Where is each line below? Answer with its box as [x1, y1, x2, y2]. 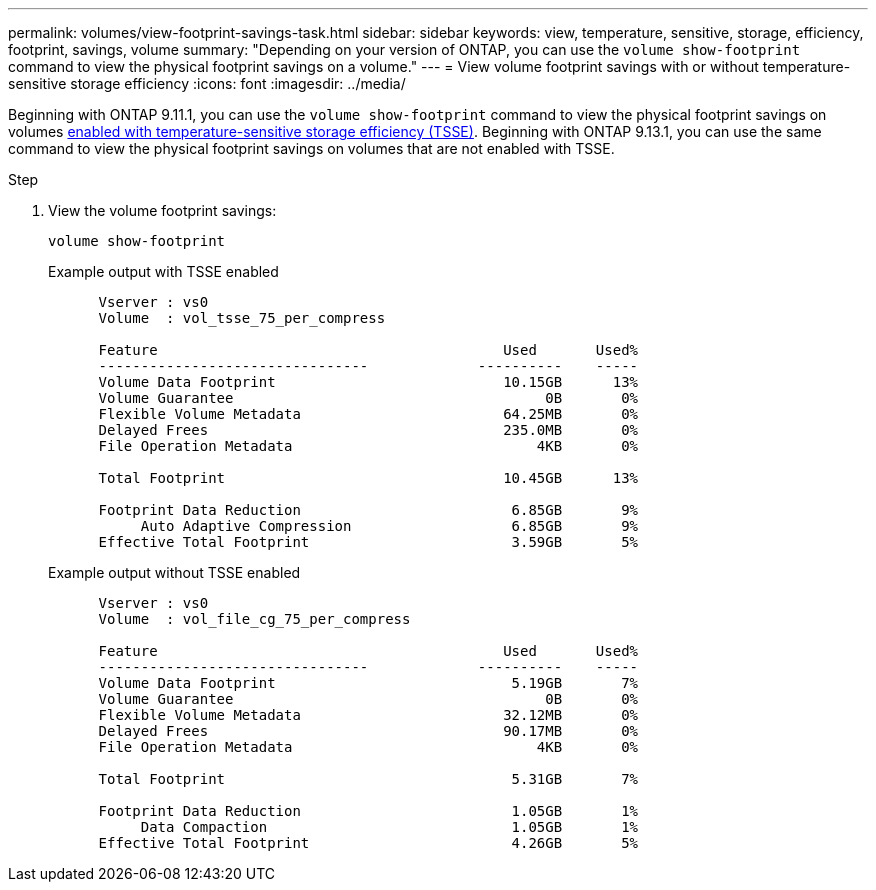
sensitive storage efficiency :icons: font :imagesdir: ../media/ [8, 75, 406, 92]
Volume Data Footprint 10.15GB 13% [98, 374, 639, 390]
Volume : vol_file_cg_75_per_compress [98, 611, 411, 627]
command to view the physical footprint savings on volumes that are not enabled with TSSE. [8, 140, 615, 157]
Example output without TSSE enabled [48, 564, 301, 581]
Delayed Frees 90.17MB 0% [98, 723, 639, 739]
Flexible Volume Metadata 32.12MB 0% [98, 707, 639, 723]
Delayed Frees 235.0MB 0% [98, 422, 639, 438]
